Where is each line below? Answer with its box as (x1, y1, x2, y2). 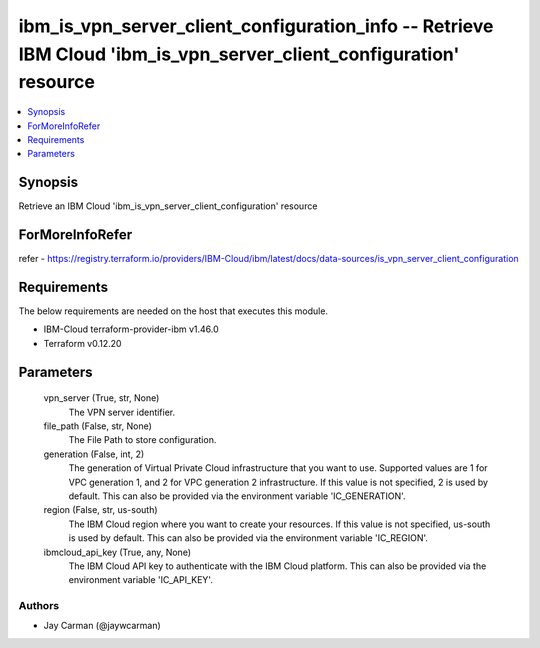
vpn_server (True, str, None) (43, 392, 160, 404)
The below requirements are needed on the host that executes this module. (18, 305, 329, 317)
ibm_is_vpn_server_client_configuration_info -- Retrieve (18, 15, 494, 37)
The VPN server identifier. (68, 406, 176, 418)
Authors (18, 599, 60, 613)
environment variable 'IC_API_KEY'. (68, 574, 214, 586)
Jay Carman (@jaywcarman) (43, 620, 162, 632)
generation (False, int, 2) (43, 448, 145, 460)
